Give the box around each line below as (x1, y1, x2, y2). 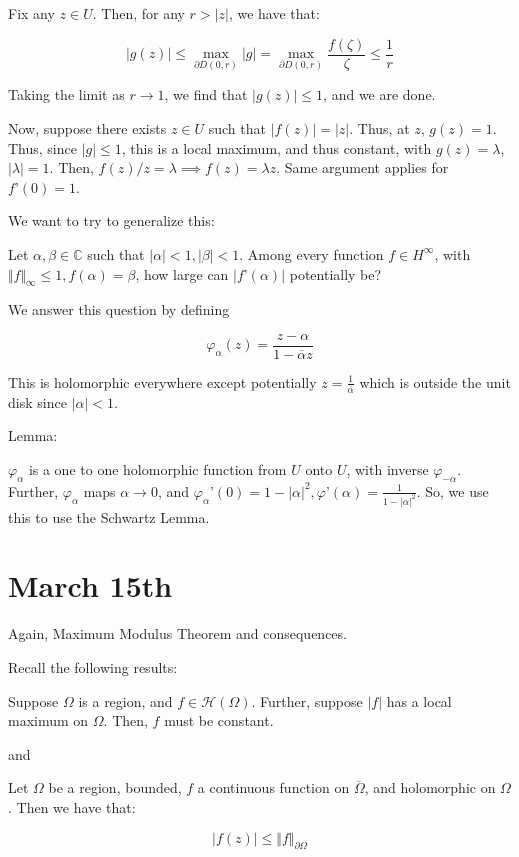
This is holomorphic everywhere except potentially (8, 371, 317, 392)
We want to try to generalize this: (8, 210, 215, 231)
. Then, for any (92, 3, 185, 23)
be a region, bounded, (48, 777, 182, 798)
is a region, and (78, 690, 173, 711)
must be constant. (164, 710, 274, 731)
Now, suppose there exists (8, 117, 167, 138)
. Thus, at (349, 117, 410, 138)
